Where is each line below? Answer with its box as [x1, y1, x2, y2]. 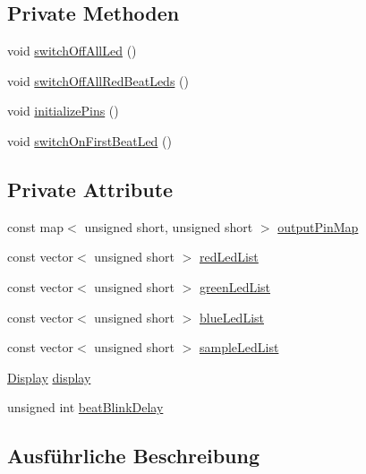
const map [7, 217, 64, 236]
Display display [7, 367, 91, 386]
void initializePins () [7, 101, 119, 120]
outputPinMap [277, 217, 359, 236]
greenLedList [199, 277, 271, 296]
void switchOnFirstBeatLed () [7, 131, 172, 150]
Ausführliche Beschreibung [7, 442, 260, 470]
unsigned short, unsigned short [84, 217, 253, 236]
